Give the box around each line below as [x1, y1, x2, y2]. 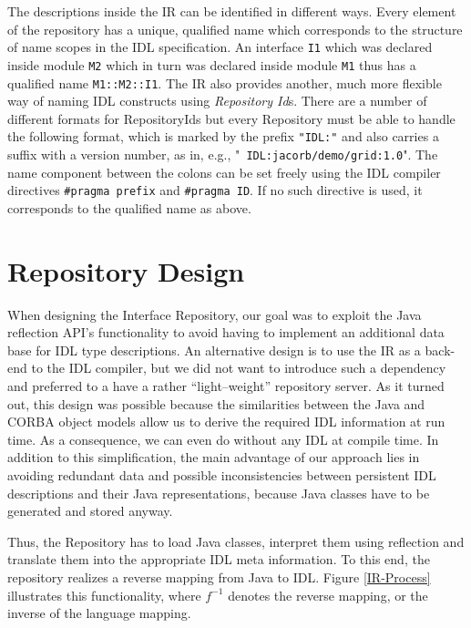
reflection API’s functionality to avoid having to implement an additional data [7, 323, 445, 342]
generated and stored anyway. [7, 501, 173, 520]
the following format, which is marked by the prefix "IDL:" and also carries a [7, 127, 439, 146]
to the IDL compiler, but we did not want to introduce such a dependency [31, 358, 446, 377]
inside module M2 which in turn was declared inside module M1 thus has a [7, 55, 416, 74]
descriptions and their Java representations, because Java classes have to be [7, 483, 430, 502]
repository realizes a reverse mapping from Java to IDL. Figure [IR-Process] [7, 567, 431, 586]
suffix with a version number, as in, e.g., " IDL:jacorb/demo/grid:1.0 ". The [7, 145, 438, 163]
